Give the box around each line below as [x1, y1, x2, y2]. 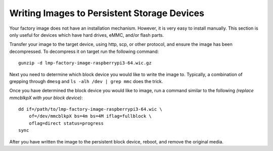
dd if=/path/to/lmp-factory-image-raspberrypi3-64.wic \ [18, 106, 163, 112]
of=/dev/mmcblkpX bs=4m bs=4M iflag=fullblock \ [28, 113, 152, 119]
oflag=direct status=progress [28, 120, 104, 126]
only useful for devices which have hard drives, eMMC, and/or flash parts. [9, 32, 164, 38]
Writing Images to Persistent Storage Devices [9, 8, 205, 19]
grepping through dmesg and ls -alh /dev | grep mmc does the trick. [9, 78, 163, 84]
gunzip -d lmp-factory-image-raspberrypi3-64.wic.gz [18, 60, 152, 66]
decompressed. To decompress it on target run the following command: [9, 48, 159, 54]
